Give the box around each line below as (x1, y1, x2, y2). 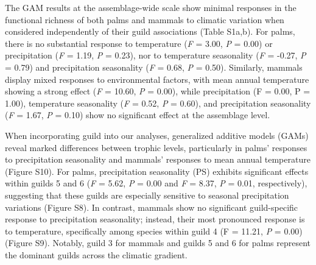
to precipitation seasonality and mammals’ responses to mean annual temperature (5, 153, 311, 166)
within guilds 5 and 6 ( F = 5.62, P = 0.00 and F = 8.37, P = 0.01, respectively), (5, 177, 307, 189)
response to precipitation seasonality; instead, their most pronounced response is (5, 213, 305, 225)
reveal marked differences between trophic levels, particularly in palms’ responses (5, 141, 307, 154)
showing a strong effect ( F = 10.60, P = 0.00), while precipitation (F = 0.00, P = (5, 85, 311, 97)
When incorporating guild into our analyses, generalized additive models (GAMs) (5, 129, 309, 141)
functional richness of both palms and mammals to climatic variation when (5, 13, 284, 26)
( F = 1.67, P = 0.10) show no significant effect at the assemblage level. (5, 108, 270, 121)
